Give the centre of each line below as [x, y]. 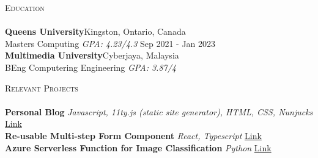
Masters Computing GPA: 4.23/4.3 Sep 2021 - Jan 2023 [110, 43]
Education [25, 7]
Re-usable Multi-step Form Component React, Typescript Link [133, 135]
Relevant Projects [42, 88]
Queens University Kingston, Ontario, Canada [95, 31]
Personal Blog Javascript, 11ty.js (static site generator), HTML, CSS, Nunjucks [159, 111]
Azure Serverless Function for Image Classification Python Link [138, 147]
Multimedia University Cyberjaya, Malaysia [92, 55]
